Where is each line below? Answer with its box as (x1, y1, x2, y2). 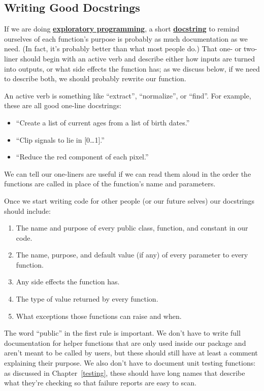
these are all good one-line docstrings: (4, 100, 121, 111)
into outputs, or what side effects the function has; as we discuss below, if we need (4, 63, 260, 74)
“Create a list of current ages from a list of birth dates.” (16, 117, 190, 127)
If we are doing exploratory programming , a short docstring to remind (4, 23, 240, 34)
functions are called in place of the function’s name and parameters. (4, 178, 216, 189)
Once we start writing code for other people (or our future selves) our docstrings (4, 195, 255, 206)
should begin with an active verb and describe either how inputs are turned (20, 53, 255, 63)
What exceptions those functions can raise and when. (16, 310, 182, 321)
